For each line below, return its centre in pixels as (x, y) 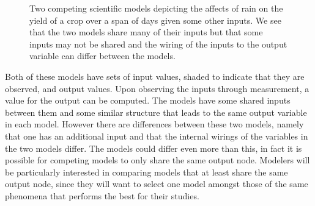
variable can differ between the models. (102, 56)
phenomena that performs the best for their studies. (102, 195)
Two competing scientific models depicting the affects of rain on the (156, 8)
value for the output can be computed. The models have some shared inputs (148, 100)
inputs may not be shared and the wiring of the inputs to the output (158, 44)
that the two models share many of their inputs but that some (146, 32)
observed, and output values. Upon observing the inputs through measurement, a (157, 88)
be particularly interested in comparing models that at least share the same (146, 172)
